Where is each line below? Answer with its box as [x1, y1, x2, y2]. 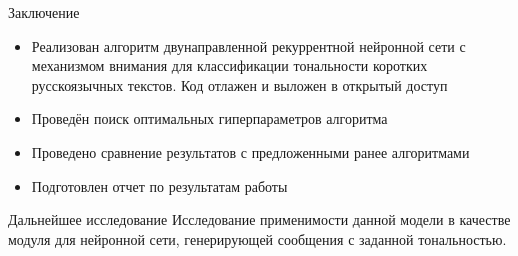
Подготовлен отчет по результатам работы [31, 175, 288, 196]
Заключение [8, 2, 80, 22]
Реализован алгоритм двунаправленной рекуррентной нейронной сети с [31, 35, 466, 56]
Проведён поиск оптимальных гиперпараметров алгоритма [31, 108, 388, 129]
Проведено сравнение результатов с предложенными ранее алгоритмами [31, 141, 470, 162]
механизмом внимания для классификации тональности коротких [31, 55, 428, 76]
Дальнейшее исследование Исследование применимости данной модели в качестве [8, 209, 511, 230]
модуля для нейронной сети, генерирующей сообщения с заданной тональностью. [8, 228, 507, 249]
